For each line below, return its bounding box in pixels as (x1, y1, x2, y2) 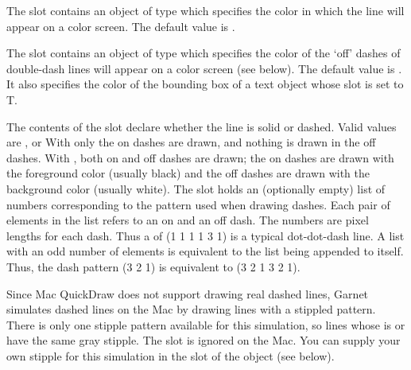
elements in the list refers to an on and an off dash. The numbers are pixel (6, 212, 369, 228)
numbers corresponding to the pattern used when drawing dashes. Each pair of (6, 196, 390, 212)
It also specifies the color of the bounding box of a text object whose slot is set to (6, 76, 404, 92)
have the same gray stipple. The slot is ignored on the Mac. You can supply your (6, 332, 401, 349)
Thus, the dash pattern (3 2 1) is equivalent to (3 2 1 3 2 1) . (6, 258, 300, 275)
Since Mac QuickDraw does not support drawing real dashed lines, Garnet (6, 285, 369, 302)
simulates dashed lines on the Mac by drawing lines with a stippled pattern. (6, 301, 376, 317)
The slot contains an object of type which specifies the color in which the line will (6, 2, 405, 18)
